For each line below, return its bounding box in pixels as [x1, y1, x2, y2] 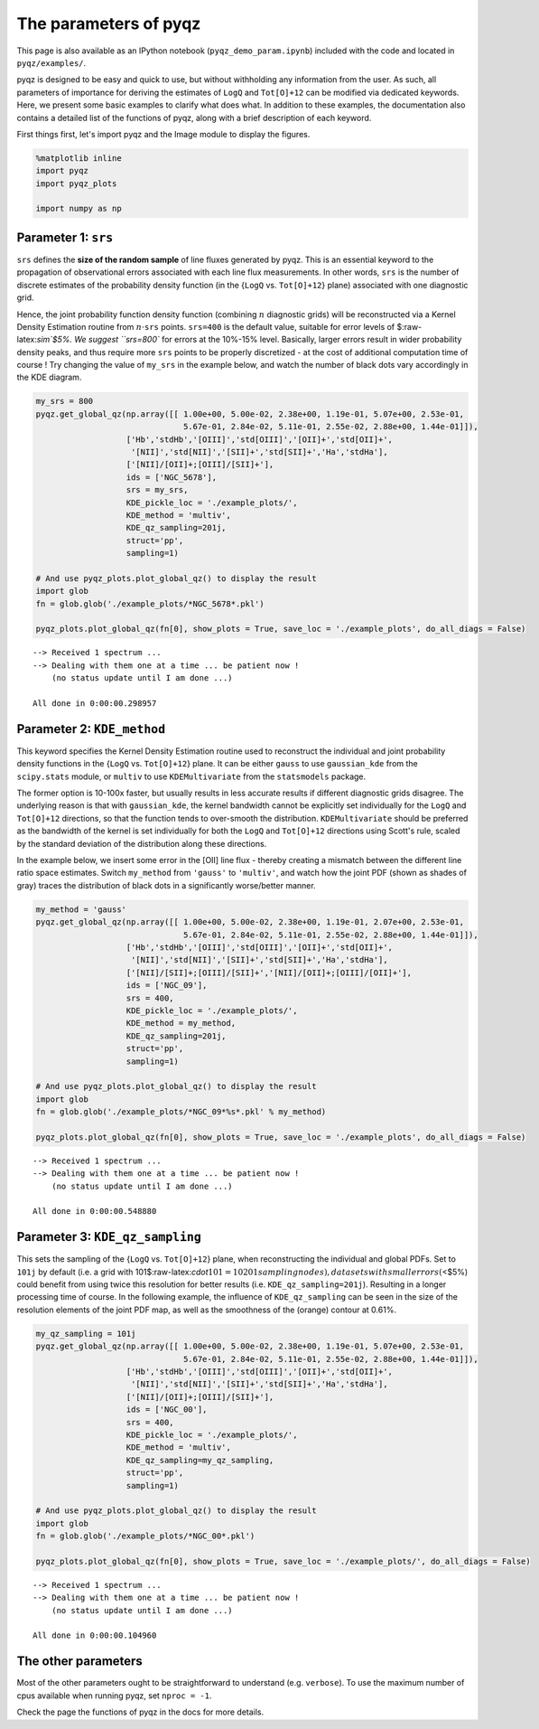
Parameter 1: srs [16, 230, 114, 245]
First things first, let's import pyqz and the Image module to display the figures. [16, 128, 311, 139]
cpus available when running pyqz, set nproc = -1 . [16, 1690, 212, 1701]
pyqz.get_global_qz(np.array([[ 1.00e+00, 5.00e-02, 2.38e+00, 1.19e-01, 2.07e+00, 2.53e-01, [35, 917, 465, 927]
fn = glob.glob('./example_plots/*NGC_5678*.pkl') [35, 598, 265, 609]
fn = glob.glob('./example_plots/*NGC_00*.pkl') [35, 1531, 256, 1541]
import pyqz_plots [35, 178, 117, 189]
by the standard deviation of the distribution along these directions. [16, 838, 267, 849]
